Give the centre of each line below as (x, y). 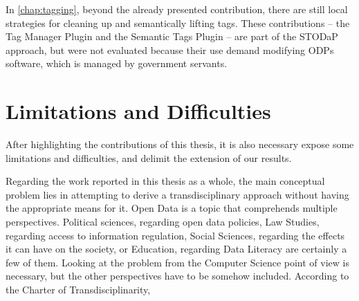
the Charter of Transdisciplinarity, (78, 290)
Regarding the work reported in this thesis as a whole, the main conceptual (165, 181)
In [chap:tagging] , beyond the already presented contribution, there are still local (177, 9)
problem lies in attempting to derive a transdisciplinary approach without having (177, 194)
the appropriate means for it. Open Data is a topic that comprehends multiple (172, 208)
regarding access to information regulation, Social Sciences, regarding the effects (175, 235)
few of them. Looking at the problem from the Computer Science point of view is (177, 262)
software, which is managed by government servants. (117, 63)
